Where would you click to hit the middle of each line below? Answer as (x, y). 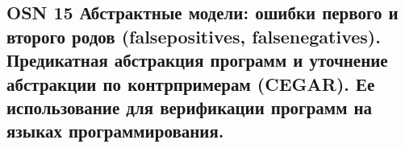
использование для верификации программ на (190, 107)
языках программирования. (115, 131)
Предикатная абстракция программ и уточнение (197, 60)
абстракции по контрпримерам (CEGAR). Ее (191, 83)
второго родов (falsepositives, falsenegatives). (194, 36)
